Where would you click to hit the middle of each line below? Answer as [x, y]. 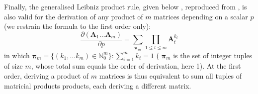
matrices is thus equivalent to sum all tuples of [171, 75]
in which [17, 55]
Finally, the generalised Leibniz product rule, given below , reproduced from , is [126, 6]
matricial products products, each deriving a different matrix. [98, 85]
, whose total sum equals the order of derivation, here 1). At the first [136, 66]
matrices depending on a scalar [201, 16]
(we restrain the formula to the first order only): [78, 26]
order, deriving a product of [46, 75]
